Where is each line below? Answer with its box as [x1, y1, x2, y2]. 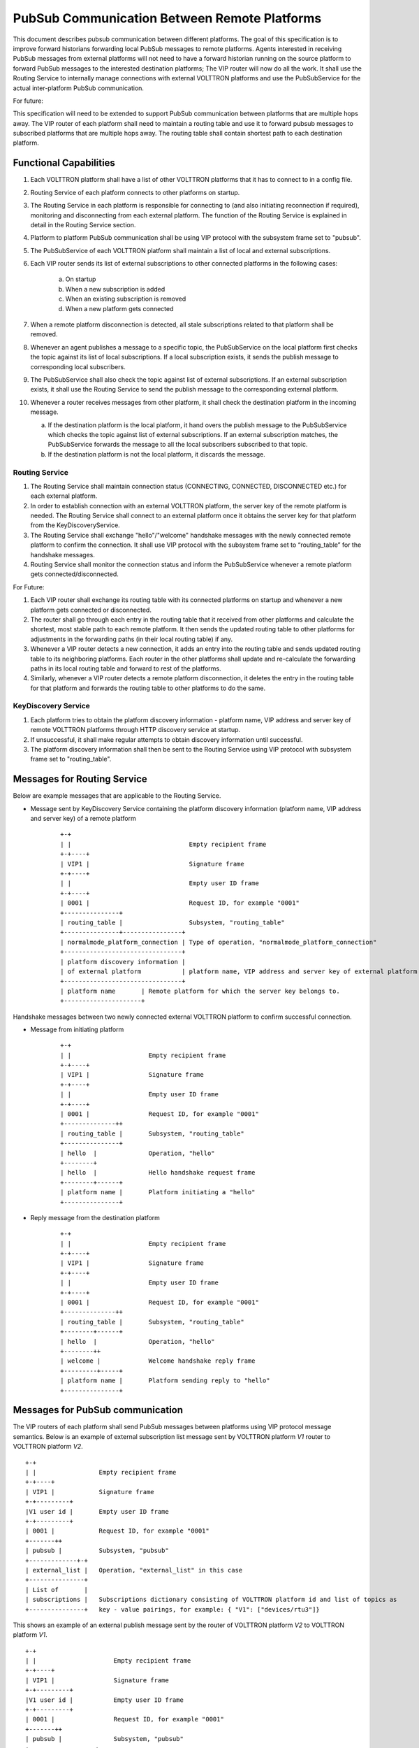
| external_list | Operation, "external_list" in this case [25, 1566, 243, 1574]
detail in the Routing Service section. [30, 220, 136, 229]
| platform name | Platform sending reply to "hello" [60, 1377, 270, 1384]
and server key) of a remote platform [30, 815, 136, 823]
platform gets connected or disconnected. [30, 606, 152, 614]
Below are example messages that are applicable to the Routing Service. [13, 791, 221, 800]
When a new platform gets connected [65, 304, 174, 313]
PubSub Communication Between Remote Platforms [13, 10, 322, 26]
